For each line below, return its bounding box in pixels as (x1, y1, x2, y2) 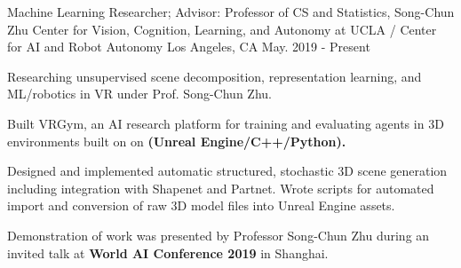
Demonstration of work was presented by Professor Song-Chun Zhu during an (7, 225, 430, 244)
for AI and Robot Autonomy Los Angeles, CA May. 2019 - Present (7, 37, 370, 56)
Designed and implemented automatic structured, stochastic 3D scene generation (7, 162, 448, 180)
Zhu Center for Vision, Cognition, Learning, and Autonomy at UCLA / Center (7, 20, 437, 38)
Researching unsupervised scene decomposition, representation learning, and (7, 67, 422, 85)
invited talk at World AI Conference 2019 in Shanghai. (7, 243, 329, 262)
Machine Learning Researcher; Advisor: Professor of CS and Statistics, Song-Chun (7, 3, 455, 20)
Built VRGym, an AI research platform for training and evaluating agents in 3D (7, 114, 444, 132)
